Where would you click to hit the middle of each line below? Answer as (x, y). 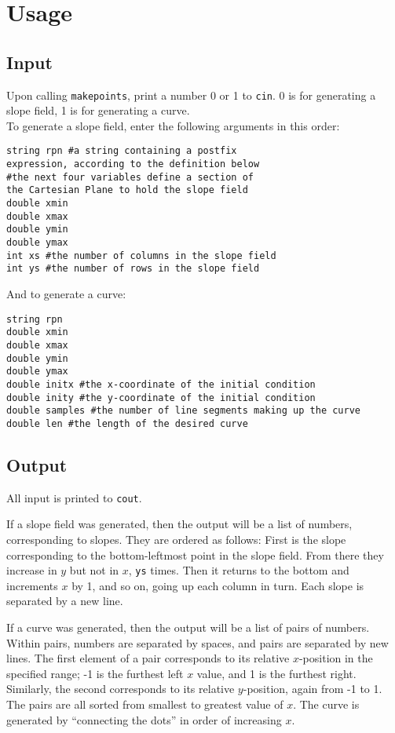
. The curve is (326, 704)
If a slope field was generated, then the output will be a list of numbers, (179, 524)
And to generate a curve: (66, 293)
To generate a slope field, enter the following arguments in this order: (173, 125)
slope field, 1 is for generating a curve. (98, 110)
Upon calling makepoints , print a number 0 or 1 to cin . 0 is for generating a (191, 95)
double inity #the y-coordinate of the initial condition (161, 397)
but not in (94, 570)
